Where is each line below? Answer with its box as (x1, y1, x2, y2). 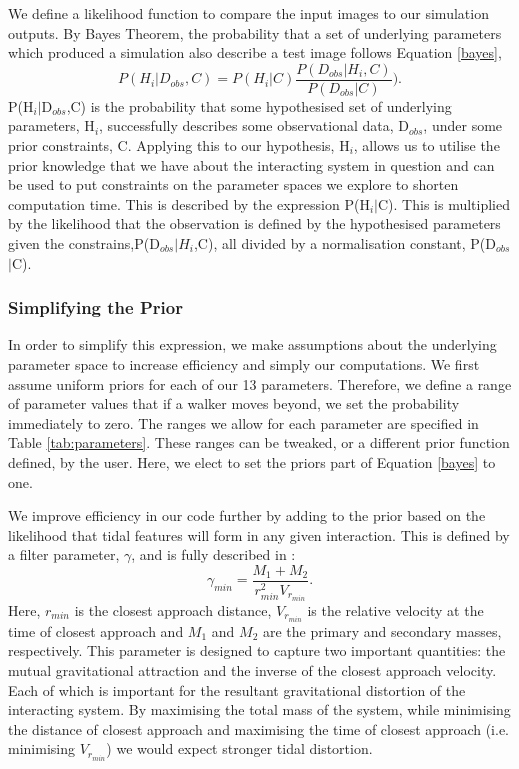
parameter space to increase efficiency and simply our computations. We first (8, 354, 480, 374)
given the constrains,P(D (8, 233, 160, 253)
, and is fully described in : (131, 544, 296, 565)
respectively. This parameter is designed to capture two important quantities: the (8, 640, 506, 661)
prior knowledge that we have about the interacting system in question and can (8, 154, 495, 175)
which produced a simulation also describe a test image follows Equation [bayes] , (8, 42, 502, 63)
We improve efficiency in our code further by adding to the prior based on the (8, 505, 486, 526)
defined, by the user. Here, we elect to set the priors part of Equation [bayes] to (8, 451, 496, 472)
